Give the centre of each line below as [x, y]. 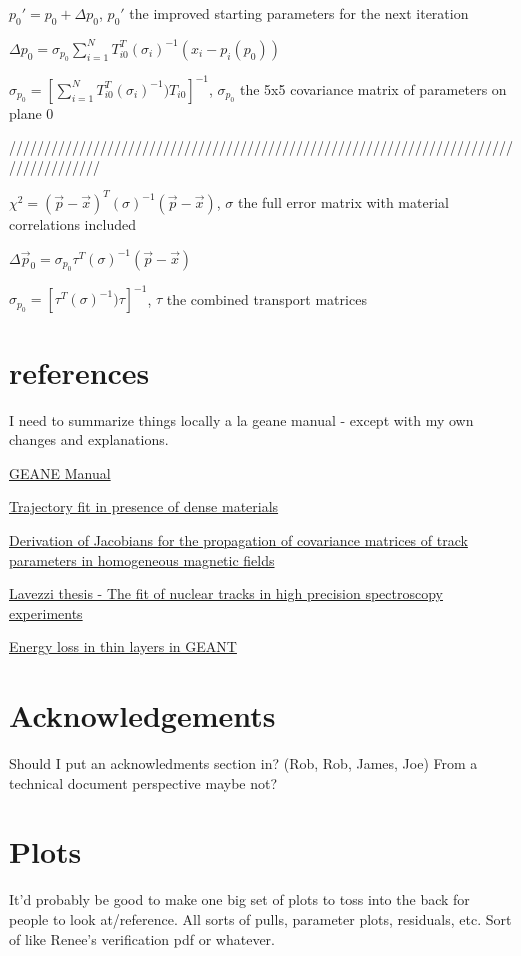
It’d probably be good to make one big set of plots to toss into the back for [239, 899]
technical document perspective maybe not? [143, 782]
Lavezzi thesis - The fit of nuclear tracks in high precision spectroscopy [226, 593]
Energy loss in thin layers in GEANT [123, 646]
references [79, 371]
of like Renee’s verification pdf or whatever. [142, 938]
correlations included [72, 223]
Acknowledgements [142, 715]
